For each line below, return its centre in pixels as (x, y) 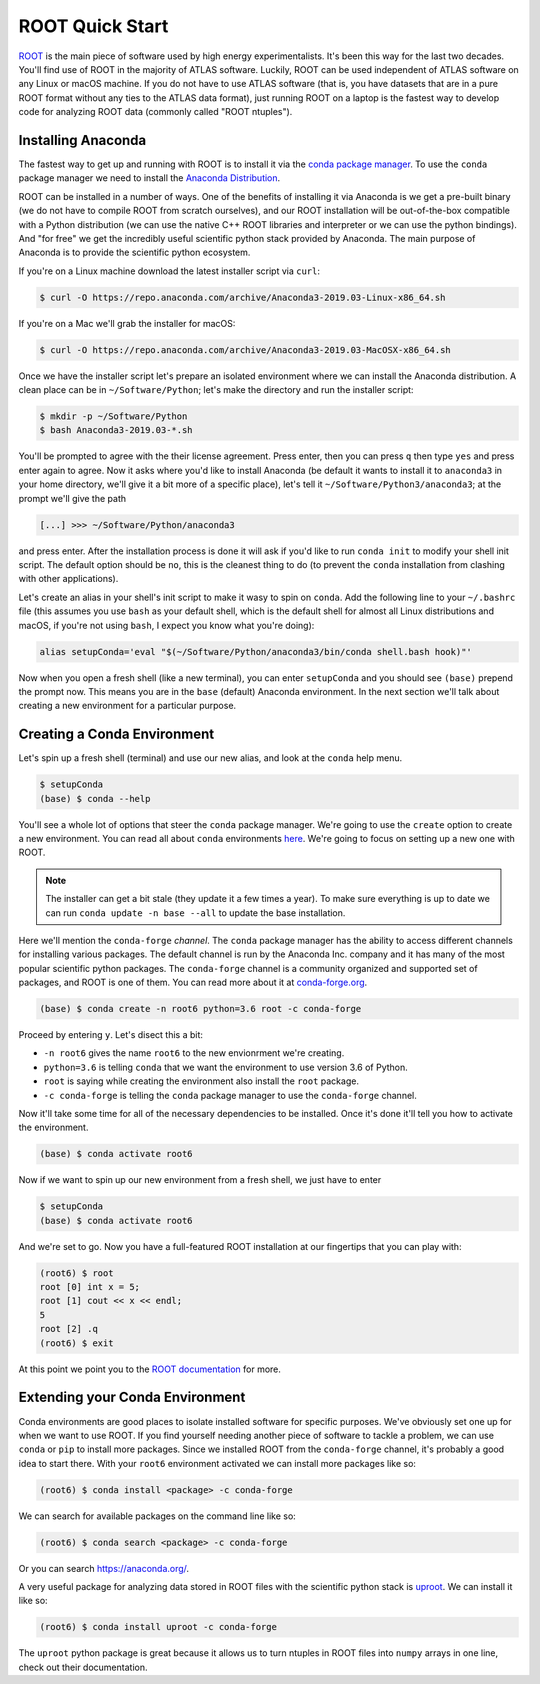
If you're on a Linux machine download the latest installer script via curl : (169, 271)
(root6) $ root (76, 1273)
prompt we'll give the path (72, 498)
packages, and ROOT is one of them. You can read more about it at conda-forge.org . (193, 982)
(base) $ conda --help (95, 798)
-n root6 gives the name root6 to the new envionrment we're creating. (194, 1053)
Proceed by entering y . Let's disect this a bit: (111, 1035)
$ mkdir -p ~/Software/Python (113, 416)
